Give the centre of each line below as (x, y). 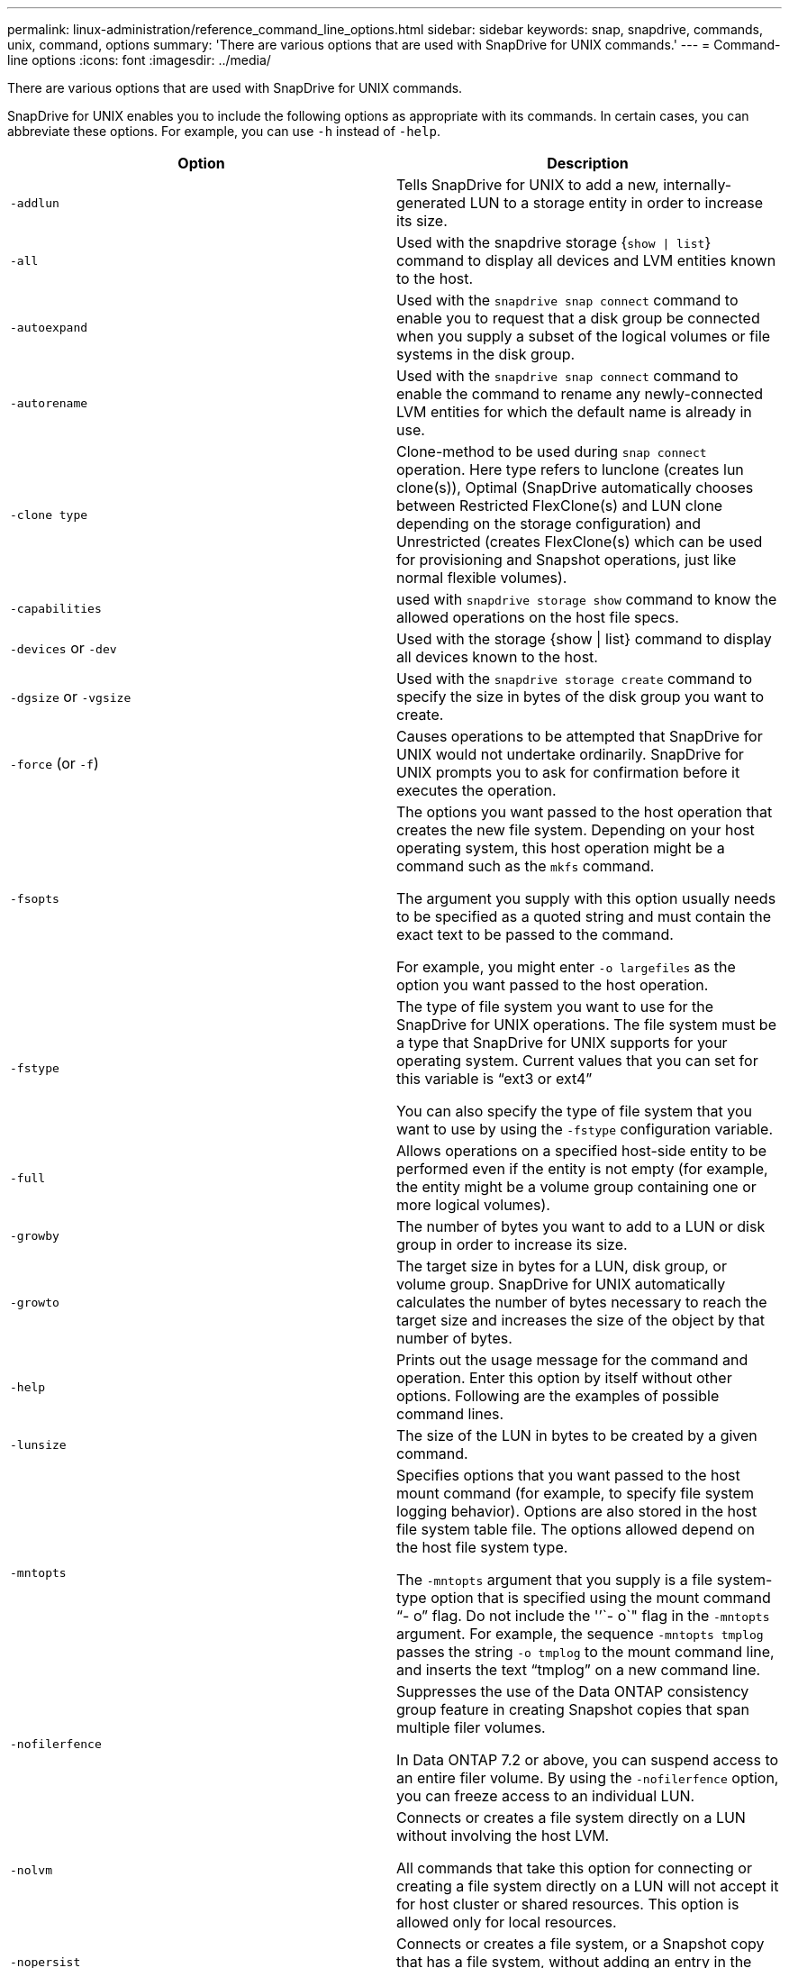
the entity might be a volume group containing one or (576, 1187)
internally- (698, 185)
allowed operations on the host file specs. (538, 617)
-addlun (35, 203)
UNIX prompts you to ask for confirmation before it (568, 772)
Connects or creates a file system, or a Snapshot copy (580, 1944)
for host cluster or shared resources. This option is (568, 1904)
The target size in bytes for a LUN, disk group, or (562, 1266)
